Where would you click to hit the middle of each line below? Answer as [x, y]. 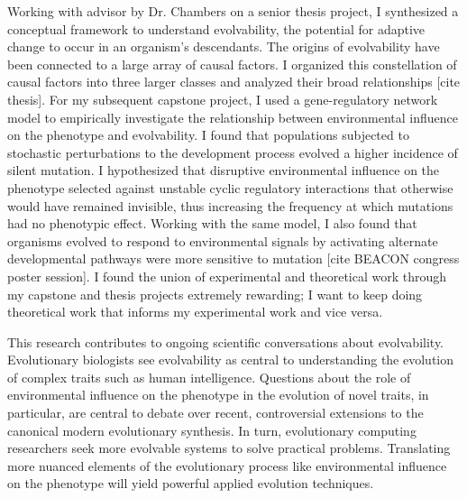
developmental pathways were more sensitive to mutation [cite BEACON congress [233, 258]
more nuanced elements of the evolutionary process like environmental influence [227, 465]
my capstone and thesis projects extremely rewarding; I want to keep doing [215, 294]
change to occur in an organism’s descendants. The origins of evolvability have [224, 46]
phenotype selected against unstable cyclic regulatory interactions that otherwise [230, 187]
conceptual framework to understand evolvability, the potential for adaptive [216, 28]
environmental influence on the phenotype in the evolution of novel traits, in [218, 395]
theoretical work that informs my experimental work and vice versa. [195, 312]
